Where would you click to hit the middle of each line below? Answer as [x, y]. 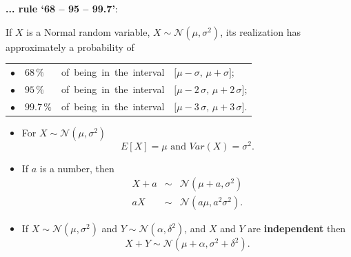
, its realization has [260, 31]
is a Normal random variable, [88, 31]
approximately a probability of [70, 47]
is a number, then [77, 168]
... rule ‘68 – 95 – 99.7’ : [62, 8]
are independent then [297, 228]
